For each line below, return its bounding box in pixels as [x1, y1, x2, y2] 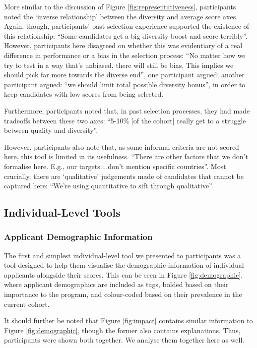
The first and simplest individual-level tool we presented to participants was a [4, 250, 241, 260]
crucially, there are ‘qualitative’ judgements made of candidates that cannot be [4, 171, 244, 181]
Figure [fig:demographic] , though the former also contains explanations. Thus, [4, 325, 241, 335]
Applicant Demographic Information [4, 231, 153, 243]
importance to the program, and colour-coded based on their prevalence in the [4, 289, 242, 299]
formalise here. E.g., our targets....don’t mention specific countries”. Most [4, 161, 226, 171]
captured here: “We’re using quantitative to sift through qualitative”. [4, 180, 213, 191]
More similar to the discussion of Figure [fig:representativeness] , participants [4, 1, 236, 11]
